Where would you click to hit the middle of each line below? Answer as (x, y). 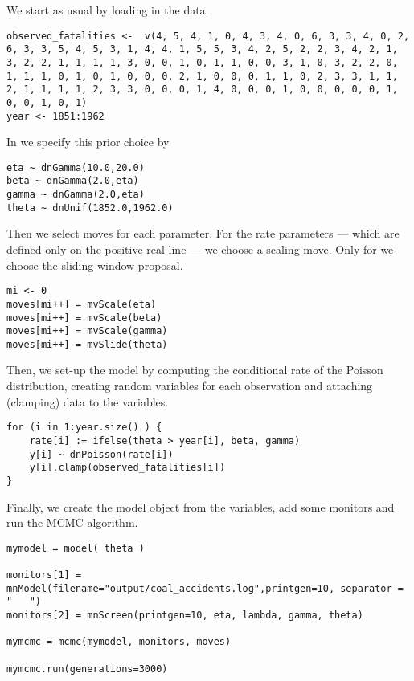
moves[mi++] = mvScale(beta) (84, 318)
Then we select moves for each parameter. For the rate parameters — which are (203, 233)
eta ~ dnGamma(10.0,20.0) (76, 167)
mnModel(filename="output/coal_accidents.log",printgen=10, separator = (205, 588)
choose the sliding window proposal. (95, 265)
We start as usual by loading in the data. (108, 10)
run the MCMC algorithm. (72, 522)
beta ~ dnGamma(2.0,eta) (73, 181)
